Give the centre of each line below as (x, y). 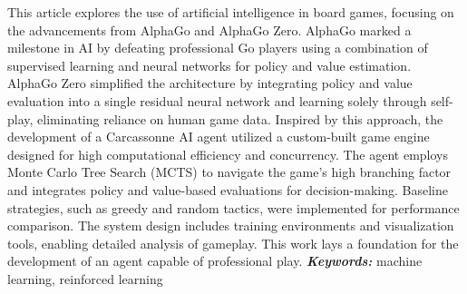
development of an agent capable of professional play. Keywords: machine (215, 261)
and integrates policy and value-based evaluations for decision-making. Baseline (228, 189)
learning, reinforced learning (85, 278)
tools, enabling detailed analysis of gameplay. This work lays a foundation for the (233, 243)
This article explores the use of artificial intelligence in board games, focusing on (231, 12)
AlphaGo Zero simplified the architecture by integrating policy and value (210, 83)
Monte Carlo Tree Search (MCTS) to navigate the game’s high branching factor (229, 172)
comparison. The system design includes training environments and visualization (231, 225)
